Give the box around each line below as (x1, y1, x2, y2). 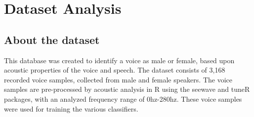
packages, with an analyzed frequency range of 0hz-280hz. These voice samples (4, 93, 242, 104)
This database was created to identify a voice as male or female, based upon (4, 55, 235, 65)
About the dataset (4, 32, 100, 47)
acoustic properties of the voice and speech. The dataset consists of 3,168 (4, 65, 225, 75)
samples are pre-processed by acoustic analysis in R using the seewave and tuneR (4, 84, 250, 94)
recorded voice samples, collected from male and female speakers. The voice (4, 74, 232, 84)
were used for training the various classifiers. (4, 103, 138, 114)
